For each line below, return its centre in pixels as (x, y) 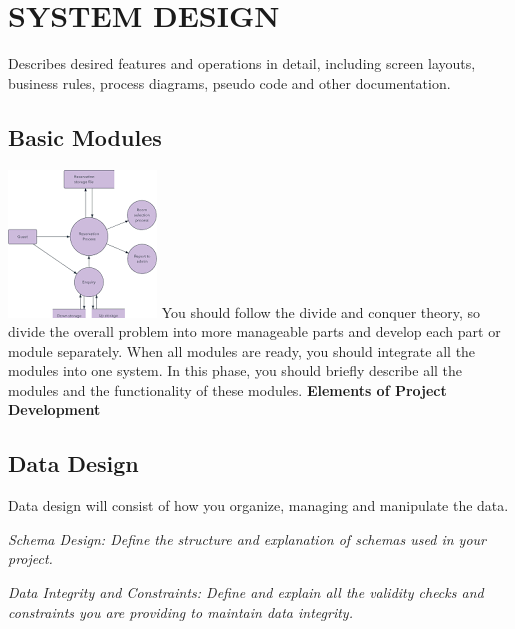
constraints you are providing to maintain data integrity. (180, 611)
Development (54, 409)
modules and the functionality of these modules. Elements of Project (227, 389)
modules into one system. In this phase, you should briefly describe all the (235, 370)
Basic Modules (85, 136)
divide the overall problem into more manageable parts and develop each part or (254, 331)
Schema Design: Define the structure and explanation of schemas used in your (247, 538)
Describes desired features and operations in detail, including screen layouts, (242, 63)
